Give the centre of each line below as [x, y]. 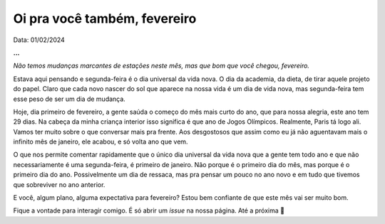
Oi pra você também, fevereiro [105, 18]
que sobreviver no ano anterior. [59, 184]
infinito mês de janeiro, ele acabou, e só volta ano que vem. [101, 142]
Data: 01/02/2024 [39, 40]
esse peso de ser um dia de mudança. [70, 99]
